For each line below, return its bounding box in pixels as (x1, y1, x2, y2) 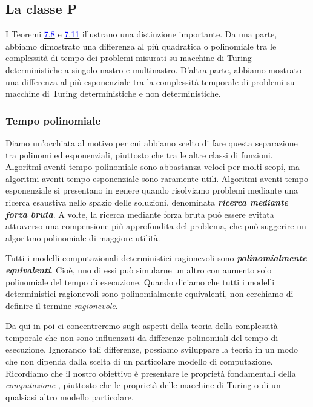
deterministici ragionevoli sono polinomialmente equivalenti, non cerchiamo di (5, 287, 294, 300)
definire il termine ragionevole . (5, 299, 118, 311)
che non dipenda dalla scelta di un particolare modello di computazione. (5, 355, 273, 368)
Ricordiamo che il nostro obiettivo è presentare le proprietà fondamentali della (5, 366, 296, 379)
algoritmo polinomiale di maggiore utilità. (5, 231, 160, 244)
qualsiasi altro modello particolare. (5, 390, 134, 403)
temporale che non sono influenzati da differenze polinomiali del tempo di (5, 331, 278, 344)
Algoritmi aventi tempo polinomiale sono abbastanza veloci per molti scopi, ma (5, 160, 300, 173)
